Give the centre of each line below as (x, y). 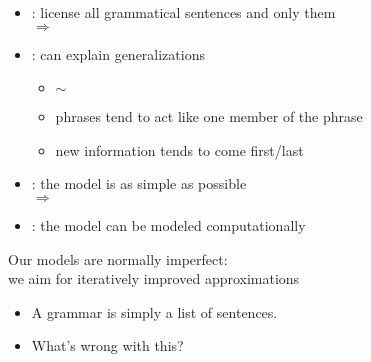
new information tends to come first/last (179, 149)
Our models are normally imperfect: (118, 258)
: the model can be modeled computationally (168, 224)
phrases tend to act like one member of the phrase (209, 116)
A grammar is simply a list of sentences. (154, 311)
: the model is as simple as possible (139, 183)
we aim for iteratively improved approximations (154, 278)
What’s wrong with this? (107, 345)
